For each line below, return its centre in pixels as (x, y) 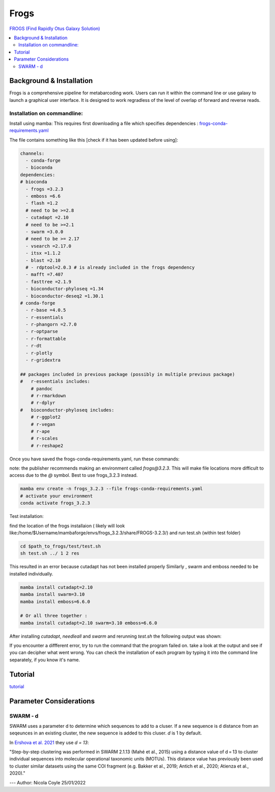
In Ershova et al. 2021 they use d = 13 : (49, 742)
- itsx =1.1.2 (43, 253)
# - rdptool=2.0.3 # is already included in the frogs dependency (110, 267)
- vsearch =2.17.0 (48, 246)
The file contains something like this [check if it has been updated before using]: (94, 140)
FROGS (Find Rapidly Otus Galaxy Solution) (55, 29)
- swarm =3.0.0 (45, 232)
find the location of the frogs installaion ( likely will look (67, 526)
